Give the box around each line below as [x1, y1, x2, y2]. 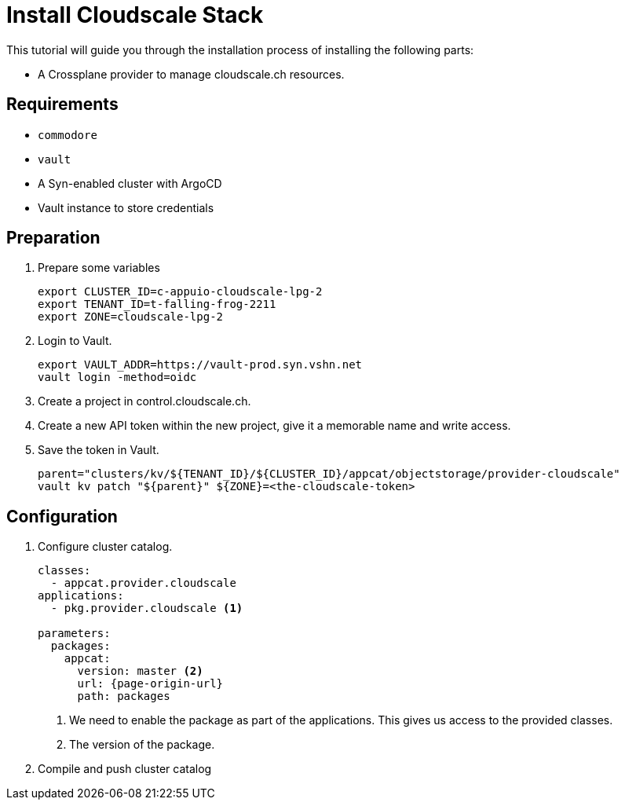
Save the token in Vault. [38, 443, 159, 457]
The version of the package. [69, 738, 215, 752]
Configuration [6, 506, 118, 526]
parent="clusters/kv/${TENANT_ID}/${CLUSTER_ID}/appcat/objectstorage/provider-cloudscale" [38, 467, 620, 481]
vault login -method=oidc [38, 371, 197, 384]
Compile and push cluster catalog [38, 762, 212, 776]
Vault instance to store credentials [38, 200, 214, 214]
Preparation [6, 228, 101, 248]
